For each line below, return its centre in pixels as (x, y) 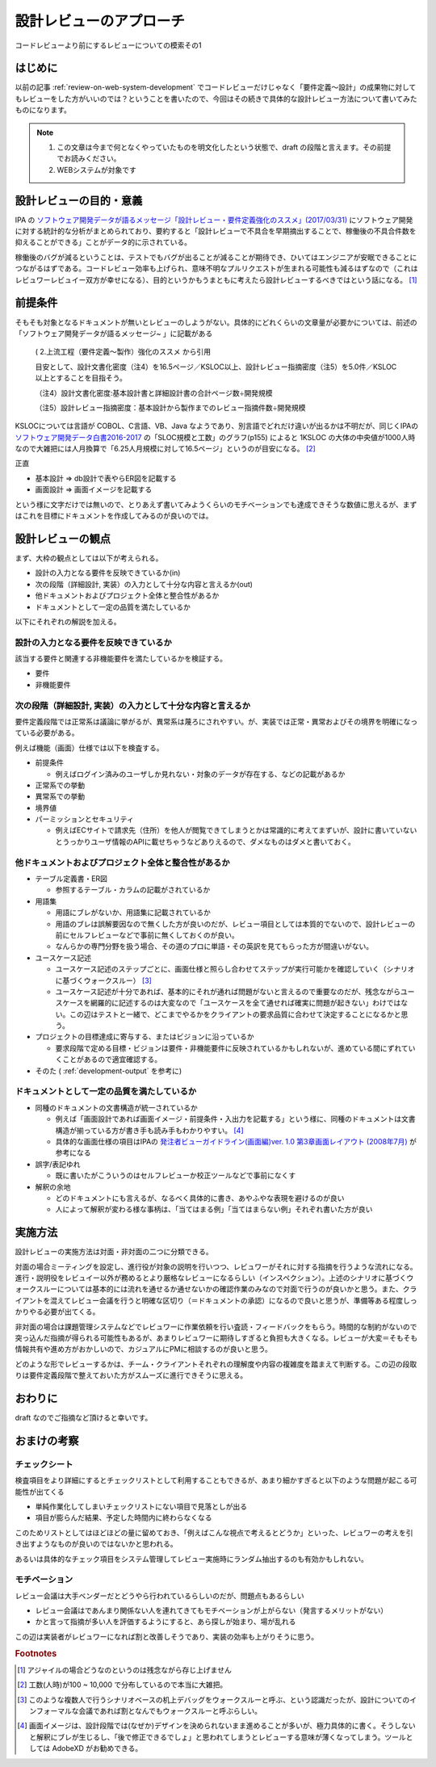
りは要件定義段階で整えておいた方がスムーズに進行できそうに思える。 (131, 1375)
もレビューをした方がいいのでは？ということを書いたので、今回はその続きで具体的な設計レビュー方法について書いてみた (216, 99)
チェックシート (44, 1464)
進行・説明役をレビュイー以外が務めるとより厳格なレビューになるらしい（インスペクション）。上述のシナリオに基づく (211, 1278)
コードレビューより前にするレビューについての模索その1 (108, 45)
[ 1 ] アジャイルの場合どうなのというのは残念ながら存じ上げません (124, 1670)
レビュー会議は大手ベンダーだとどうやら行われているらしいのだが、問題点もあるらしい (159, 1596)
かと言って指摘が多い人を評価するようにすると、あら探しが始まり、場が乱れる (166, 1622)
